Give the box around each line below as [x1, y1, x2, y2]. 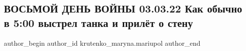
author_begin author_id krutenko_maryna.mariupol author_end [4, 38, 201, 48]
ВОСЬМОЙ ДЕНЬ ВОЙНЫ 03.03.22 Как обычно [4, 1, 243, 16]
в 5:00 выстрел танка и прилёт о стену [4, 15, 193, 30]
